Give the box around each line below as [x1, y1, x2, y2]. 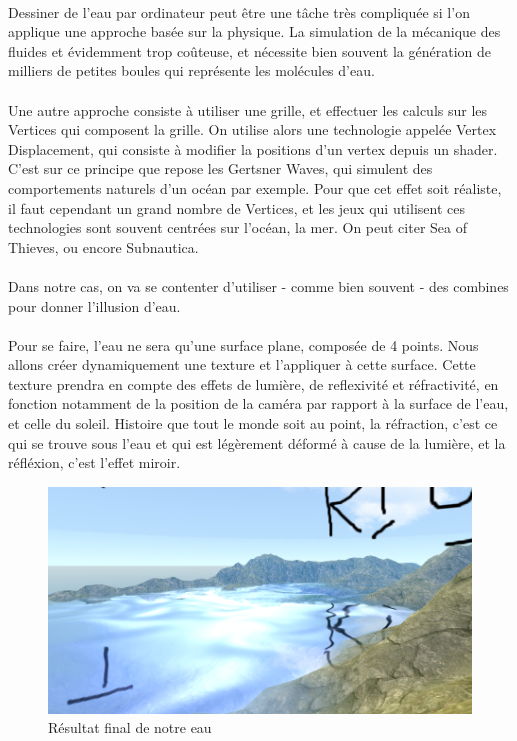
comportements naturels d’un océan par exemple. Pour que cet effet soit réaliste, [8, 177, 502, 198]
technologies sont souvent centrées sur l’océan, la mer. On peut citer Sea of [8, 217, 467, 238]
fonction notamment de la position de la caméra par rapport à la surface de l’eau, [8, 393, 509, 414]
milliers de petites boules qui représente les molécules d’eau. [8, 60, 375, 81]
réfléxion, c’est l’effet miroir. [8, 452, 181, 473]
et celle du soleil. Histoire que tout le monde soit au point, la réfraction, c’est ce [8, 413, 498, 434]
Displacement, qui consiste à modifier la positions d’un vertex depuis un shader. [8, 138, 498, 159]
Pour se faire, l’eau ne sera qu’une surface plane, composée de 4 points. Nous [8, 334, 479, 355]
